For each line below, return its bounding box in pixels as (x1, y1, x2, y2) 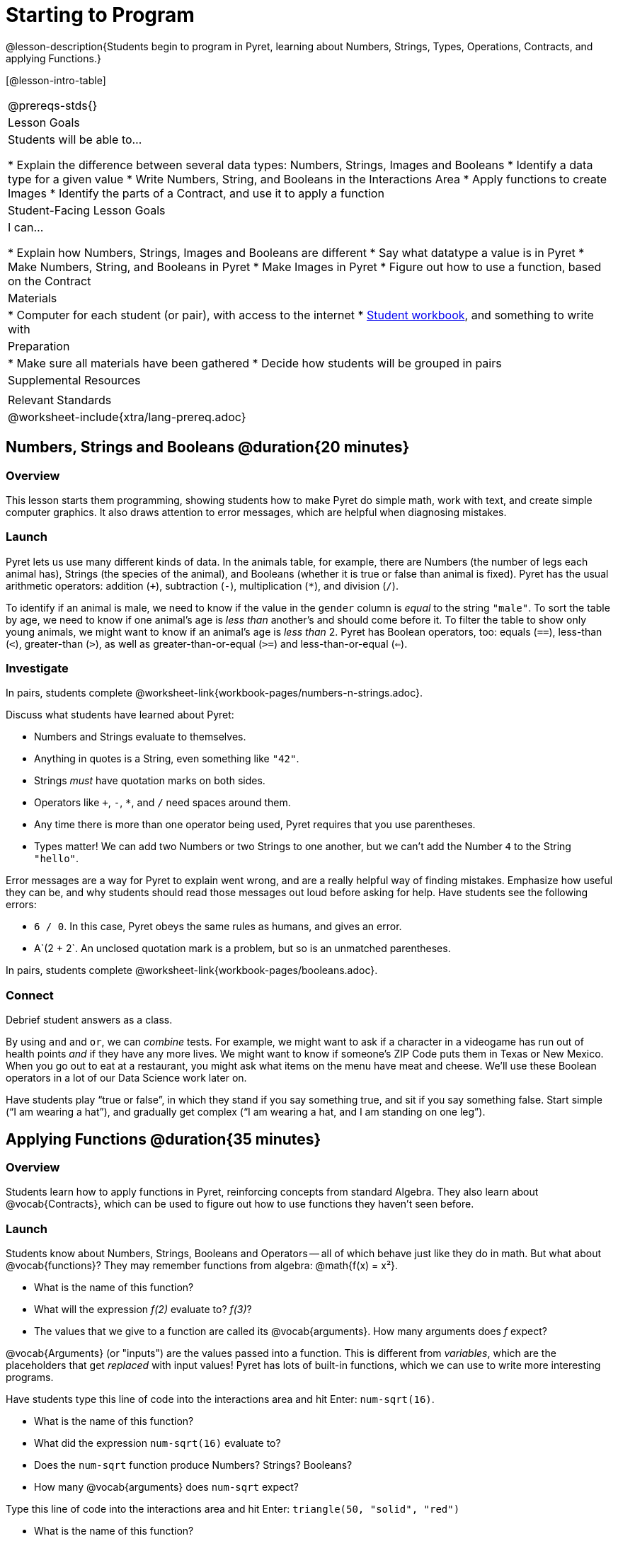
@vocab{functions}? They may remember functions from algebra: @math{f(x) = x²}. (6, 1259, 399, 1272)
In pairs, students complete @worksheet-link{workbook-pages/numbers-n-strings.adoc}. (6, 687, 423, 699)
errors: (6, 898, 37, 911)
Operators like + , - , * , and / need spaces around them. (34, 796, 291, 809)
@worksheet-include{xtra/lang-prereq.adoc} (8, 409, 246, 424)
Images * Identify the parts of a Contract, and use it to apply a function (8, 185, 384, 200)
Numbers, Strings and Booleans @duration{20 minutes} (6, 438, 410, 457)
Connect (6, 987, 54, 1002)
